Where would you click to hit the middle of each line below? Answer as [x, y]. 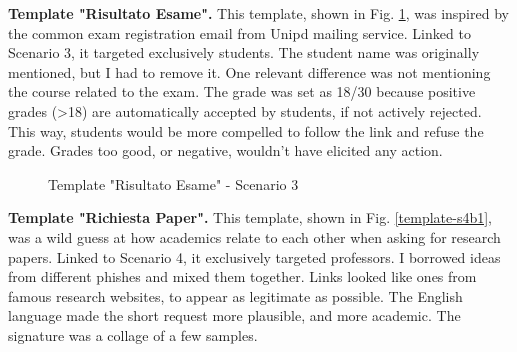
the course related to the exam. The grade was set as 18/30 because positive [242, 91]
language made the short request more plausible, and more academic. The [234, 315]
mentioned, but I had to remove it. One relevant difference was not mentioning [249, 71]
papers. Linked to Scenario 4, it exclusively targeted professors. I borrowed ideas [254, 256]
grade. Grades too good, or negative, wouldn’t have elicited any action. [225, 150]
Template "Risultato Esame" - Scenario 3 [173, 183]
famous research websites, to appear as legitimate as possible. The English [235, 295]
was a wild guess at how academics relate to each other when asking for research [254, 236]
